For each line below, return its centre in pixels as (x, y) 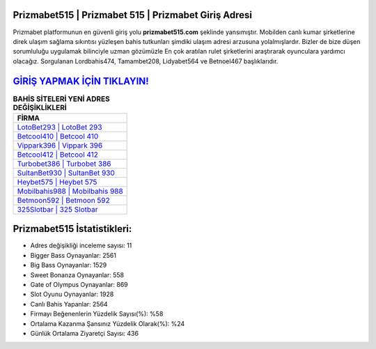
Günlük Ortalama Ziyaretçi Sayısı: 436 (85, 333)
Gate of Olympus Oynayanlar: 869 (79, 285)
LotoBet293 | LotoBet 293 (60, 127)
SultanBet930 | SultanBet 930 (66, 173)
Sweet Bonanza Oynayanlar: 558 (77, 274)
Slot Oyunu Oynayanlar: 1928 (72, 294)
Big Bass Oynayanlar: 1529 (69, 265)
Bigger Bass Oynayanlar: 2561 (73, 255)
